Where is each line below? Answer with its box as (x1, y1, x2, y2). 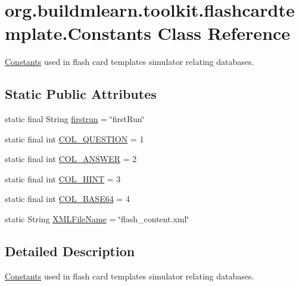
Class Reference (157, 21, 291, 45)
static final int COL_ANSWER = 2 (5, 153, 137, 165)
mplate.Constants (5, 21, 151, 45)
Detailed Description (5, 242, 135, 260)
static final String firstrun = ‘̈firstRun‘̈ (5, 113, 145, 125)
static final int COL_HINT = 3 (5, 172, 121, 185)
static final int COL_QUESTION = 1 (5, 132, 144, 145)
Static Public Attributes (5, 85, 157, 103)
